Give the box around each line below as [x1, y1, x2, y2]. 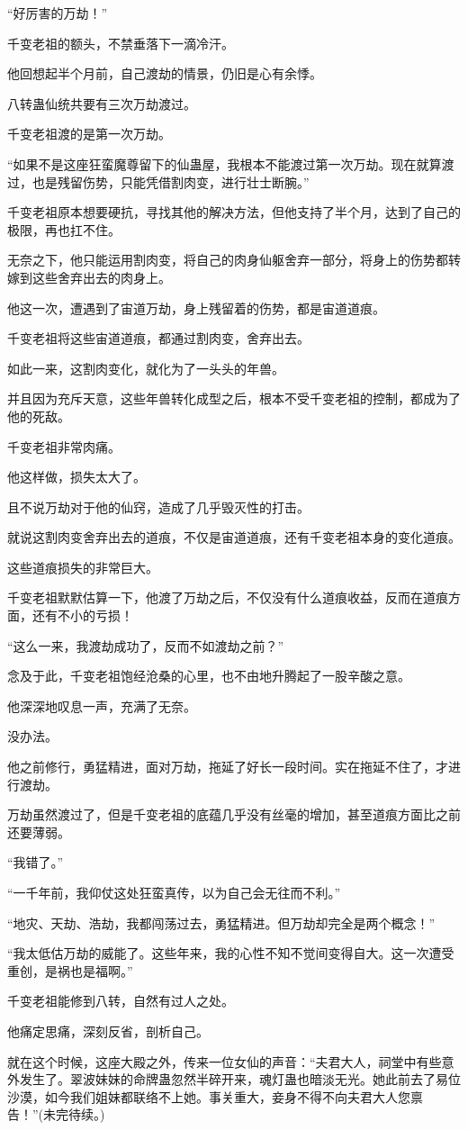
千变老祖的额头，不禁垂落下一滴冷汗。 [7, 33, 234, 52]
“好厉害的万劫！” [7, 4, 108, 22]
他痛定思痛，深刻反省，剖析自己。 [7, 1021, 209, 1040]
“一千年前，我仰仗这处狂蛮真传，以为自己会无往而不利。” [7, 883, 341, 901]
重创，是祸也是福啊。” [7, 961, 133, 980]
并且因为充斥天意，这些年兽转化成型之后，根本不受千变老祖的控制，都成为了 [7, 389, 461, 408]
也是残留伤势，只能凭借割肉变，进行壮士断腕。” [31, 172, 310, 191]
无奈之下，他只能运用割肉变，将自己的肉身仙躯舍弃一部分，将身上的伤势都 [7, 250, 448, 269]
